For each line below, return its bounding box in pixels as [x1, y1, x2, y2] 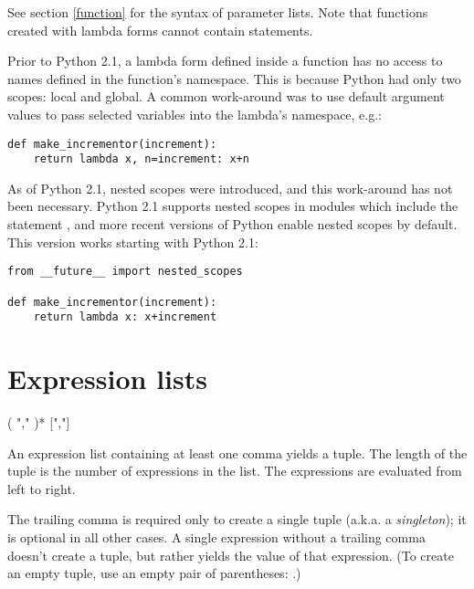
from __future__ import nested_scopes [7, 265, 243, 279]
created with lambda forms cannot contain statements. [7, 20, 313, 39]
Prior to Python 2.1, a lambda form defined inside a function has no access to [7, 51, 443, 70]
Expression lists [7, 360, 207, 397]
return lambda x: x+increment [33, 310, 217, 324]
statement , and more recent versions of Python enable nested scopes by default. [7, 215, 458, 234]
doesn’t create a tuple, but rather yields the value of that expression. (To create [7, 545, 454, 564]
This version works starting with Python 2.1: [7, 232, 258, 251]
